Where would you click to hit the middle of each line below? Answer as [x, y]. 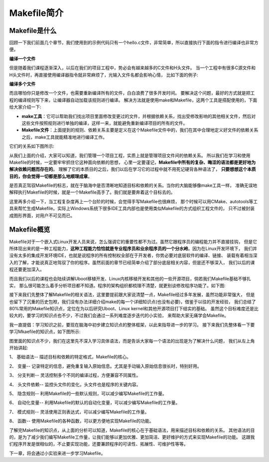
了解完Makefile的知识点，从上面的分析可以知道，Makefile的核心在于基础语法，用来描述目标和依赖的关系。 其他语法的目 [132, 430]
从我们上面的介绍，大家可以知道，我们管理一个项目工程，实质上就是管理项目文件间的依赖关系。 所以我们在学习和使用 [130, 155]
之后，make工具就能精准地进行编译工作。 [64, 137]
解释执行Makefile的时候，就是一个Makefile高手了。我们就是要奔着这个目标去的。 [92, 192]
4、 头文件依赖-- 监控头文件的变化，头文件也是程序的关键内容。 [75, 384]
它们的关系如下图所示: [32, 146]
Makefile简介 [36, 13]
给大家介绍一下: [25, 107]
